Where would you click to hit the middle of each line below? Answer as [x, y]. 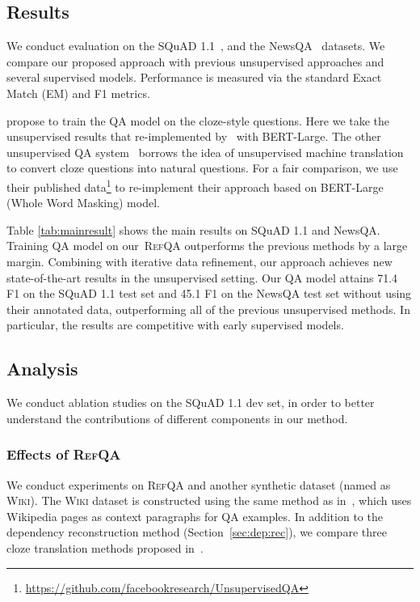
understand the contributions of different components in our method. [177, 418]
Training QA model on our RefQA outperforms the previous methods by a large [207, 246]
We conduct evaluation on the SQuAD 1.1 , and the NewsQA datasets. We [196, 46]
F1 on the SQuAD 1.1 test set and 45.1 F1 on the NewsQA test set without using [209, 293]
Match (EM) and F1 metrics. [78, 93]
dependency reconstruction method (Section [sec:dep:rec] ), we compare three [197, 532]
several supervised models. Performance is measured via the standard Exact [194, 77]
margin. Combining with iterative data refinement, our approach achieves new [199, 261]
